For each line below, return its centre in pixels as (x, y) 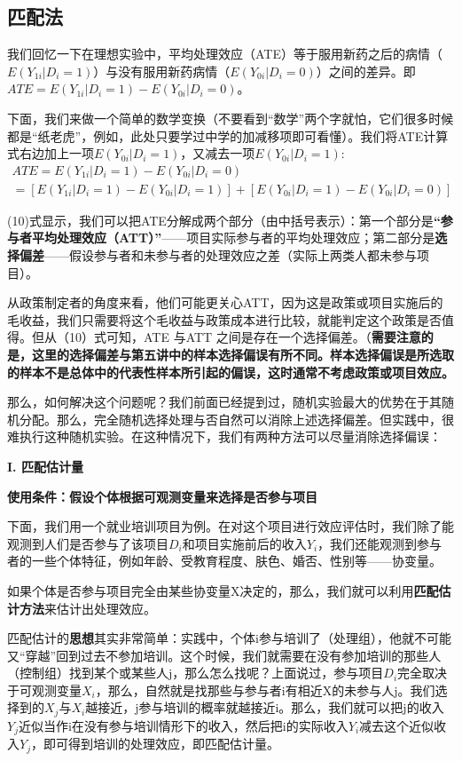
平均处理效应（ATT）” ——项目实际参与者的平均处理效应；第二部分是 (233, 238)
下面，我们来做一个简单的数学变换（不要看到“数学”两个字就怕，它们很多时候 (231, 118)
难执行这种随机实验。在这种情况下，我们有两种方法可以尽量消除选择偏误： (224, 436)
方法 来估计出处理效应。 (87, 608)
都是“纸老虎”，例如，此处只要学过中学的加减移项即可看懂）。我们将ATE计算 (228, 135)
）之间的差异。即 (366, 71)
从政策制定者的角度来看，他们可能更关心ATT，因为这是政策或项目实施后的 (225, 302)
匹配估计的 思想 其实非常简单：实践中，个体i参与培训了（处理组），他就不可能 (229, 638)
